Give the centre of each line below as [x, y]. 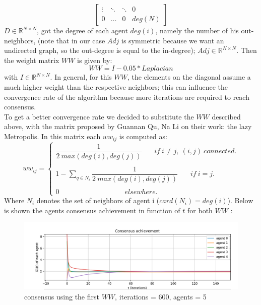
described [226, 116]
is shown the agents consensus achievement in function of [92, 210]
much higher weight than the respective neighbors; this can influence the [116, 86]
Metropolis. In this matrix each [52, 136]
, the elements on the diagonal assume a [189, 77]
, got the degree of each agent [82, 30]
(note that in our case [72, 40]
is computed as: [143, 136]
